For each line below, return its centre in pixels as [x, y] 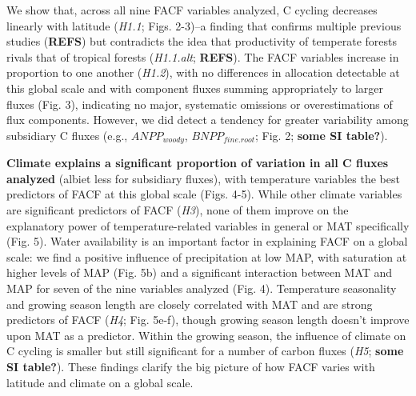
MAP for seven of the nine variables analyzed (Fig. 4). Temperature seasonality [202, 288]
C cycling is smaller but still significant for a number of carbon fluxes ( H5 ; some [205, 351]
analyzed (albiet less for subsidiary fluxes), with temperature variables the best [203, 178]
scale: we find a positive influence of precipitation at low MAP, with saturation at [207, 256]
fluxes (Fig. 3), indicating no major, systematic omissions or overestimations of [200, 104]
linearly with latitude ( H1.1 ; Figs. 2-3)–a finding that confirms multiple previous [204, 25]
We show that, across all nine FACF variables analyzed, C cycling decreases [192, 10]
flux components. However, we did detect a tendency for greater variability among [208, 120]
